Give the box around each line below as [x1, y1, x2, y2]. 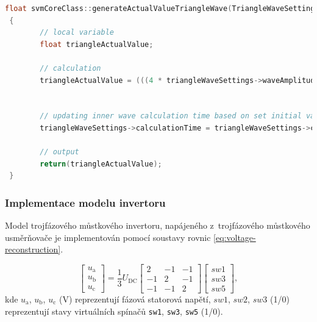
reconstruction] [5, 243, 61, 256]
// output [40, 148, 79, 157]
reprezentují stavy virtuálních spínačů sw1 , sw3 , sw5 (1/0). [5, 304, 223, 317]
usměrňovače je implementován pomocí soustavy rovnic [5, 231, 211, 243]
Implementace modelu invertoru [5, 195, 166, 210]
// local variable [40, 28, 114, 37]
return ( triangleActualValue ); [40, 159, 162, 168]
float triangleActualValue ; [40, 40, 154, 49]
